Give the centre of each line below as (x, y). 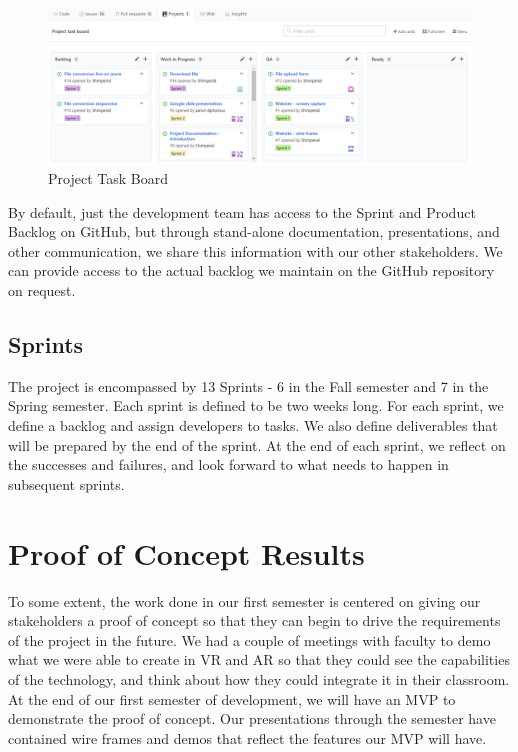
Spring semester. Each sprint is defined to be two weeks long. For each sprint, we (256, 405)
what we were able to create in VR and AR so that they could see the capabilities (259, 659)
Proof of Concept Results (186, 552)
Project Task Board (108, 178)
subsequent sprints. (66, 483)
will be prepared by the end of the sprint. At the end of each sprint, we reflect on (257, 444)
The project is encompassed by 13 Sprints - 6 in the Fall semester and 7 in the (248, 385)
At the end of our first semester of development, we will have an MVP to (232, 698)
